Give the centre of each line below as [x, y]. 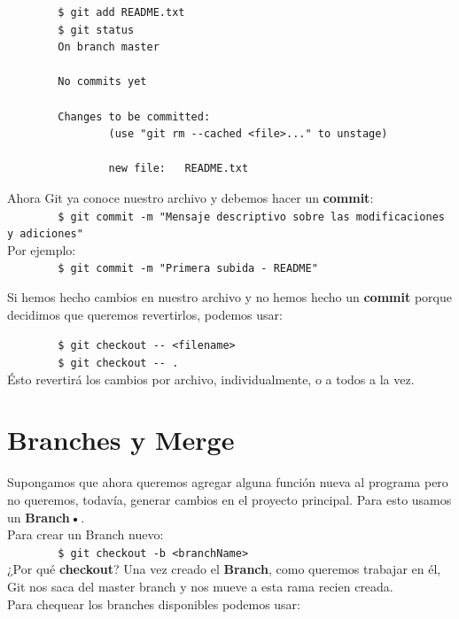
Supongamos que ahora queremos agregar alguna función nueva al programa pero [228, 482]
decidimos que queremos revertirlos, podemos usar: [145, 314]
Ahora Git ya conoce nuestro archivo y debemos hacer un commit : [191, 197]
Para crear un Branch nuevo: [86, 534]
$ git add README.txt [121, 12]
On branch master [109, 47]
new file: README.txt [179, 169]
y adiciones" [45, 234]
